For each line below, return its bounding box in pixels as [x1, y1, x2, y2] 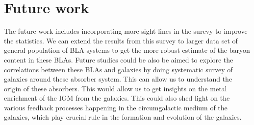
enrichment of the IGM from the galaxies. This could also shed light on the [4, 93, 230, 103]
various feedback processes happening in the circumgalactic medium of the [4, 102, 228, 112]
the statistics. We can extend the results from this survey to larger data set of [4, 35, 238, 45]
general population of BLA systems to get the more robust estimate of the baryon [4, 45, 250, 55]
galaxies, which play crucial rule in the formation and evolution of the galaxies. [4, 112, 242, 122]
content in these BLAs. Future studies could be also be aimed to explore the [4, 54, 233, 64]
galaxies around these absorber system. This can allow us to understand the [4, 74, 232, 84]
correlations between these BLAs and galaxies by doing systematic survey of [4, 64, 233, 74]
